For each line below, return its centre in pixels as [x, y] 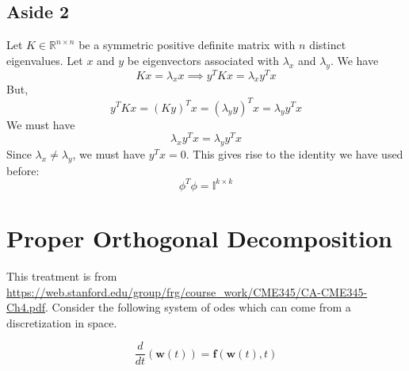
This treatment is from [62, 276]
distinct [328, 45]
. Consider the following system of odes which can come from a [198, 307]
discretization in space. [62, 322]
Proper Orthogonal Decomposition [199, 238]
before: [23, 170]
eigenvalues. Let [45, 60]
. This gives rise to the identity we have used [294, 154]
